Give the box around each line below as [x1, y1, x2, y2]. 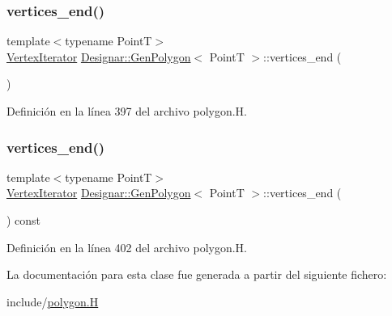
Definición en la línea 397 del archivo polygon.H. [6, 103, 247, 119]
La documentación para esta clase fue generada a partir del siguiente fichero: [6, 266, 387, 283]
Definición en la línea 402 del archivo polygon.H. [6, 238, 247, 255]
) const [6, 212, 41, 228]
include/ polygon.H [6, 293, 99, 310]
